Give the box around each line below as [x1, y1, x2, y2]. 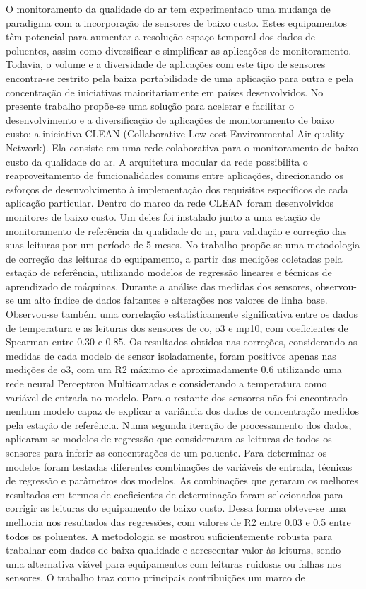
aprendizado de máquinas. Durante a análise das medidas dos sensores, [6, 278, 312, 293]
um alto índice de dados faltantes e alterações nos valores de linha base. [17, 292, 328, 307]
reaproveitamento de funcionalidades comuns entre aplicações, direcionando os [6, 168, 344, 183]
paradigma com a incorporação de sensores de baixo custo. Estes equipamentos [6, 15, 348, 30]
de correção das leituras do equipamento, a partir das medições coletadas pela [6, 251, 343, 265]
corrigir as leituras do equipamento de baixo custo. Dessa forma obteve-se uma [6, 501, 346, 515]
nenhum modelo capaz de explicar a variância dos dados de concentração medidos [6, 404, 360, 418]
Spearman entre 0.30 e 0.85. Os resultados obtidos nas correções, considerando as [6, 334, 358, 349]
